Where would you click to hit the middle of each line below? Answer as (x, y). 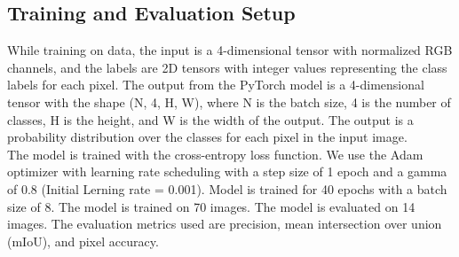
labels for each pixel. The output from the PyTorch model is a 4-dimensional (216, 85)
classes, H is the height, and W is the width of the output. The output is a (210, 119)
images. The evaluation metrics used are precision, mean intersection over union (225, 224)
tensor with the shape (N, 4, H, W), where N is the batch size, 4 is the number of (229, 101)
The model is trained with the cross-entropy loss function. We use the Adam (215, 154)
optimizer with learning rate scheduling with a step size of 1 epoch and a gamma (227, 171)
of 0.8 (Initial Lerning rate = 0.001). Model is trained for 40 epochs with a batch (227, 188)
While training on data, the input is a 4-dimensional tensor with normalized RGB (230, 50)
